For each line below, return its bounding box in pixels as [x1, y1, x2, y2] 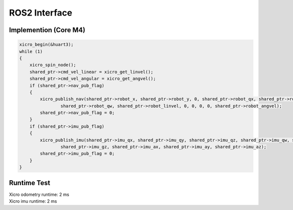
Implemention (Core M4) [9, 26, 85, 34]
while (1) [19, 49, 43, 54]
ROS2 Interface [9, 7, 73, 18]
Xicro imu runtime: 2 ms [9, 198, 57, 204]
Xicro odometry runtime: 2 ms [9, 191, 69, 197]
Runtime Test [9, 178, 51, 187]
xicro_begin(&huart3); [19, 42, 74, 47]
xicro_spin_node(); [29, 62, 77, 68]
